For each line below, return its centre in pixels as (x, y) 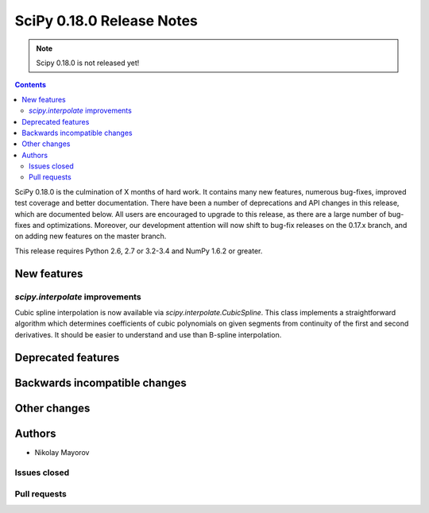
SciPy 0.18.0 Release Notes (106, 21)
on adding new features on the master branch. (91, 236)
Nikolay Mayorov (62, 452)
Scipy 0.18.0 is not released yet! (88, 63)
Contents (31, 85)
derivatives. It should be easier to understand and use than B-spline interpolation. (148, 334)
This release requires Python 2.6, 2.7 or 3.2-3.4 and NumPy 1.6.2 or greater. (139, 251)
